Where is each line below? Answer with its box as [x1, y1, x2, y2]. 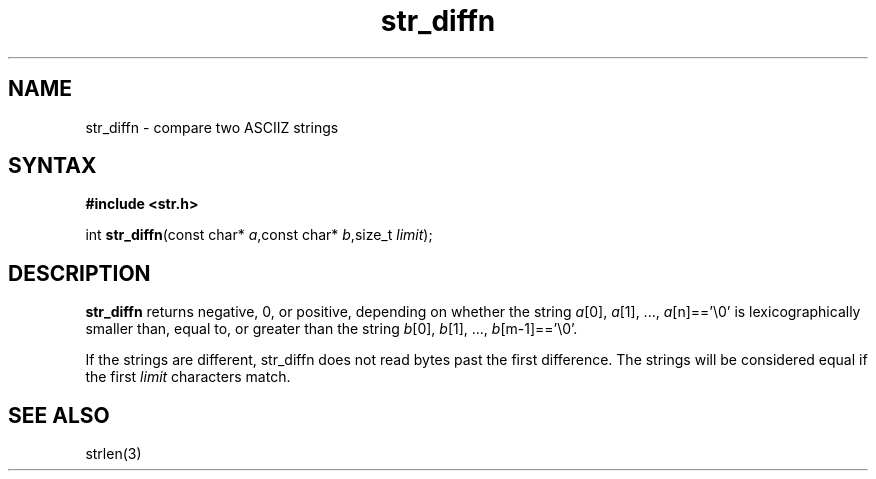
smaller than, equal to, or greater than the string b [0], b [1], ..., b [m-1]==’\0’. [85, 320, 578, 338]
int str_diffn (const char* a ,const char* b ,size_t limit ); [85, 226, 433, 244]
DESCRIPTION [8, 260, 151, 286]
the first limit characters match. [85, 368, 291, 386]
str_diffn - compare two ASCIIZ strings [85, 118, 339, 136]
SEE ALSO [8, 402, 110, 428]
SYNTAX [8, 153, 97, 179]
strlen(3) [85, 445, 142, 463]
